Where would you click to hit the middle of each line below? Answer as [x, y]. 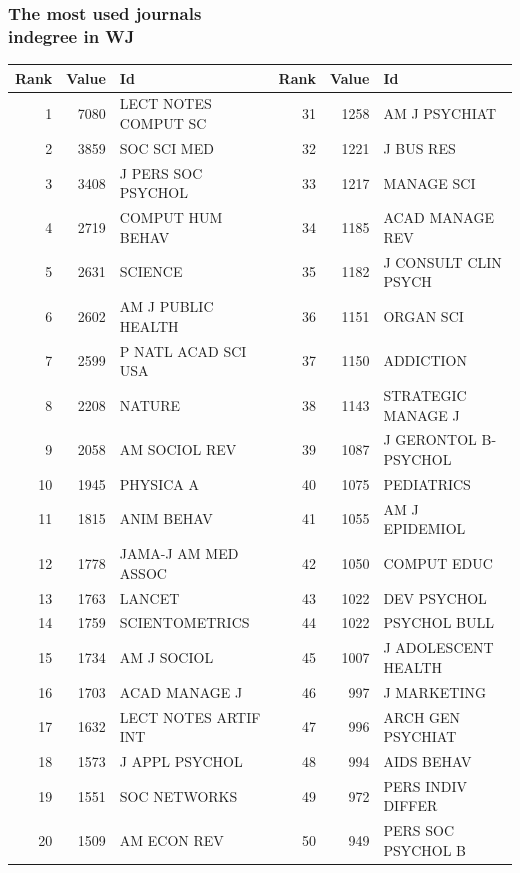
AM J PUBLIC [166, 306]
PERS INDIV [425, 785]
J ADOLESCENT [438, 647]
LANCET [149, 597]
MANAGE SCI [429, 182]
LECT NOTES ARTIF [190, 716]
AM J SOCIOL [166, 657]
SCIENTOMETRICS [184, 622]
